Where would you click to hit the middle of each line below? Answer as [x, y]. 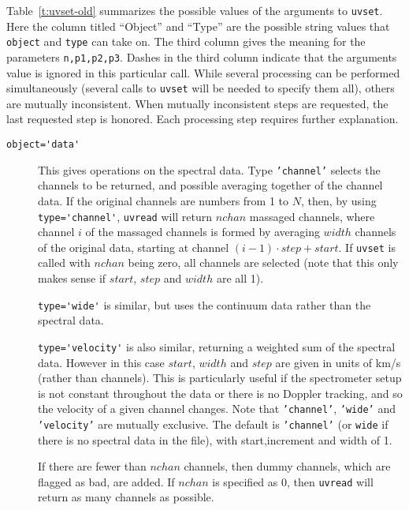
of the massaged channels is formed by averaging [203, 232]
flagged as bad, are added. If [106, 481]
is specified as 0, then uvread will [293, 481]
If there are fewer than [92, 466]
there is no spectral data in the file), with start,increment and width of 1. [215, 439]
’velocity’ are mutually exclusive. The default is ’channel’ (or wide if [213, 424]
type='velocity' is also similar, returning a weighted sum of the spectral [217, 346]
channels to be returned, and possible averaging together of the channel [210, 185]
